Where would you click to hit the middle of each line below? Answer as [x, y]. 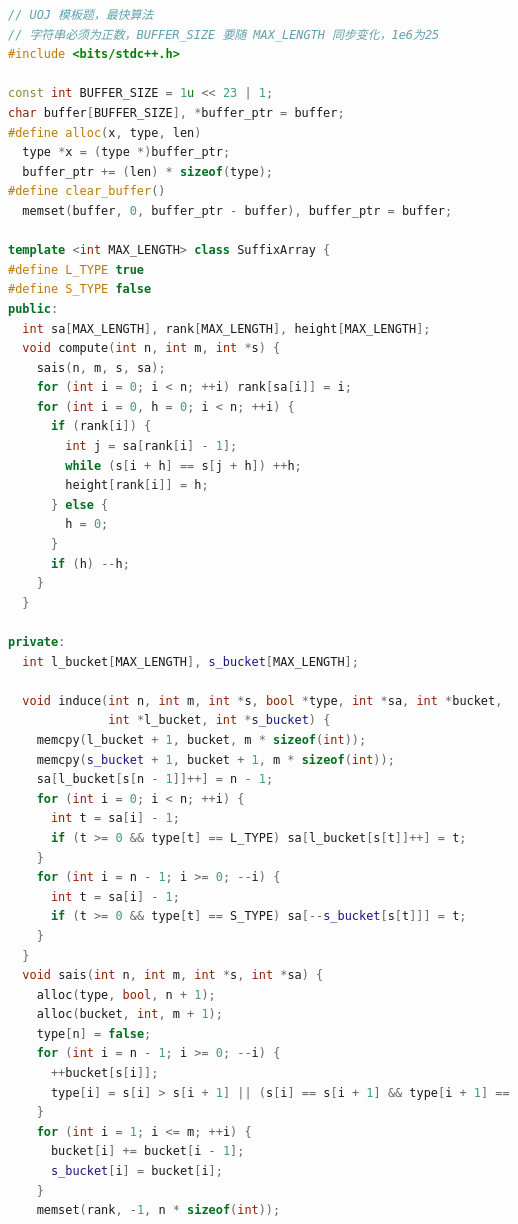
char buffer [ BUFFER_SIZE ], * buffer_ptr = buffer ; [176, 112]
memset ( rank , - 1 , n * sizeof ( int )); [158, 1210]
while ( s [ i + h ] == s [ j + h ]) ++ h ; [183, 465]
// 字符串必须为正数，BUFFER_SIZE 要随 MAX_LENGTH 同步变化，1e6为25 [224, 34]
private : [37, 642]
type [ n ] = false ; [94, 1033]
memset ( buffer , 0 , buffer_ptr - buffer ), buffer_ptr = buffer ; [237, 210]
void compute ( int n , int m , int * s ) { [151, 348]
